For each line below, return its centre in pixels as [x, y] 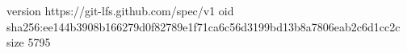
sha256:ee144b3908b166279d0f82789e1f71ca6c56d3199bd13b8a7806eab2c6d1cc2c [203, 26]
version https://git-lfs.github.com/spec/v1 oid [120, 10]
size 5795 [29, 42]
